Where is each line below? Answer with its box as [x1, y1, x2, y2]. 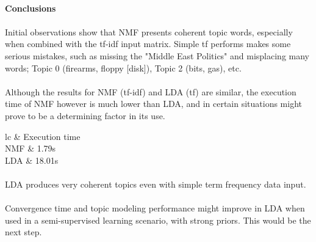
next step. [5, 226, 42, 238]
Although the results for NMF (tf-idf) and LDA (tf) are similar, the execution [5, 85, 296, 98]
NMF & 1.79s [5, 142, 56, 155]
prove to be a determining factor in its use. [5, 109, 165, 122]
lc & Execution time [5, 130, 81, 142]
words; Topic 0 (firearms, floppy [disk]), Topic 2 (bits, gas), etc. [5, 61, 242, 74]
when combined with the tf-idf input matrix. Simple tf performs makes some [5, 37, 291, 50]
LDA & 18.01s [5, 153, 59, 166]
